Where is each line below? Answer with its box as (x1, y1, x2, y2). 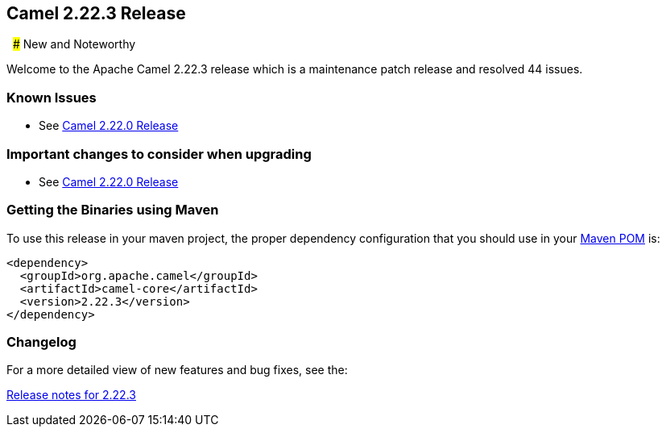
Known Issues (6, 89, 97, 106)
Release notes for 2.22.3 (6, 388, 136, 402)
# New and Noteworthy (12, 37, 136, 52)
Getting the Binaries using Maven (6, 202, 219, 219)
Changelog (6, 334, 77, 351)
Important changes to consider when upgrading (6, 145, 312, 162)
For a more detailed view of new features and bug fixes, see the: (6, 363, 348, 377)
